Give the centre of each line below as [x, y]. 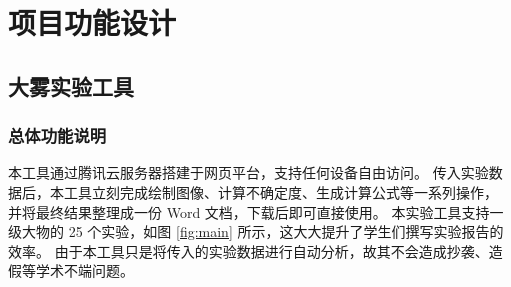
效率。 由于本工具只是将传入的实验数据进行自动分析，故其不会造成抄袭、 [248, 250]
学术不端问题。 [84, 270]
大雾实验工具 [71, 85]
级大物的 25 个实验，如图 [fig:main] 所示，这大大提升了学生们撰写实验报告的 [256, 231]
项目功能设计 [92, 22]
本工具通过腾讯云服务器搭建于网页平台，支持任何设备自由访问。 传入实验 [248, 172]
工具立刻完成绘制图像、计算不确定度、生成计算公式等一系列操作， [280, 191]
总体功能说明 [57, 135]
